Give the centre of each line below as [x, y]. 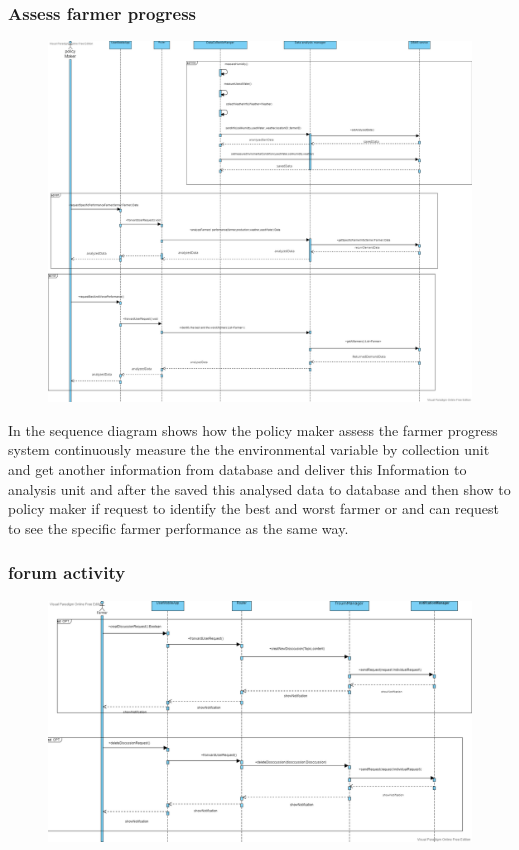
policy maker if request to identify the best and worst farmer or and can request [253, 508]
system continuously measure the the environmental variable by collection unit [249, 449]
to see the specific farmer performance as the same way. [178, 527]
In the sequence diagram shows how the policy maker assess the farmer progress [253, 429]
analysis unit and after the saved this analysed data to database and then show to [259, 488]
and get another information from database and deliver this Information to [237, 469]
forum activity [67, 572]
